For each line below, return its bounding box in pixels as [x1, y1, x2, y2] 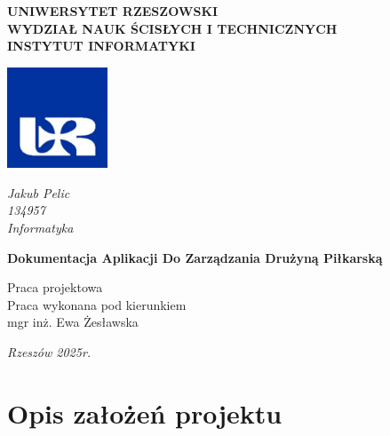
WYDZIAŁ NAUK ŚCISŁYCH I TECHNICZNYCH [7, 19, 338, 37]
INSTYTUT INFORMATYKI [7, 36, 195, 55]
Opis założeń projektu [7, 394, 283, 431]
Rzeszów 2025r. [7, 342, 92, 361]
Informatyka [7, 218, 74, 236]
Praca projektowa [7, 278, 103, 297]
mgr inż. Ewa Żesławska [7, 313, 139, 331]
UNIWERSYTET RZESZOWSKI [7, 2, 219, 20]
